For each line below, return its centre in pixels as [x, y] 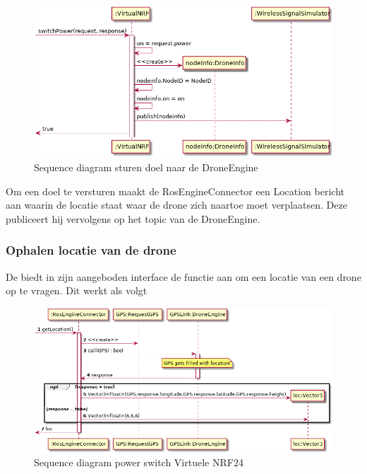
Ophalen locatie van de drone [91, 250]
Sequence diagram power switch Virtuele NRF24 [139, 462]
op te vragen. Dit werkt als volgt [77, 290]
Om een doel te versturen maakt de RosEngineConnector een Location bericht [175, 191]
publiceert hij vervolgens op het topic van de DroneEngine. [133, 218]
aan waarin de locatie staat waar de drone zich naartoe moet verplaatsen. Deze [176, 205]
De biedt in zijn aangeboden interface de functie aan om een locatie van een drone [183, 276]
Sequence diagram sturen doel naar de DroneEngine [146, 167]
